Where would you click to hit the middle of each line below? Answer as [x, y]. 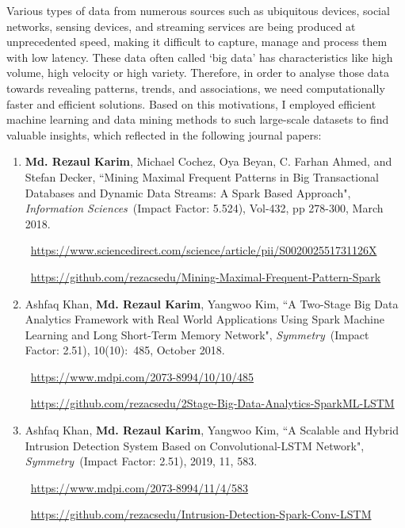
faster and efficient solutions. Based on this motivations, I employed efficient [191, 103]
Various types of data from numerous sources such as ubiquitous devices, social [198, 10]
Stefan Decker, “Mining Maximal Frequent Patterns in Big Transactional [202, 176]
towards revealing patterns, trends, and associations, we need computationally [196, 88]
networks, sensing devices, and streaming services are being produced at [181, 26]
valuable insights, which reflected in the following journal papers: [164, 134]
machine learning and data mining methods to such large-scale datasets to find [198, 119]
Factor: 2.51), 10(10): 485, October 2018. [125, 350]
